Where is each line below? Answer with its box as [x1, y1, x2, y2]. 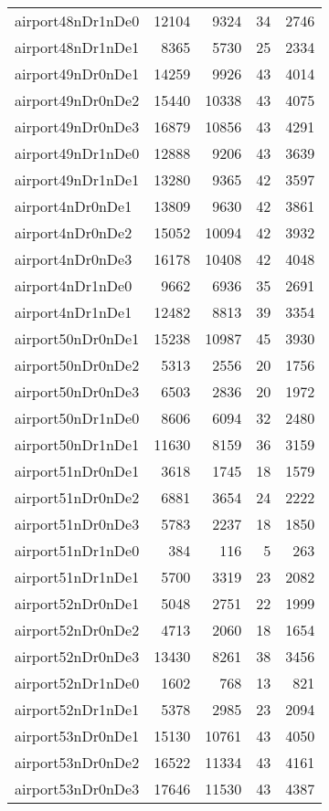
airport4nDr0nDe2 [15, 222, 133, 243]
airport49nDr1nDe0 [15, 142, 140, 163]
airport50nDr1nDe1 [15, 434, 140, 455]
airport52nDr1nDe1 [15, 699, 140, 720]
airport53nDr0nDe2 [15, 752, 140, 773]
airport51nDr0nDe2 [15, 487, 140, 508]
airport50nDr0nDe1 [15, 328, 140, 349]
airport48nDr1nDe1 [15, 37, 140, 58]
